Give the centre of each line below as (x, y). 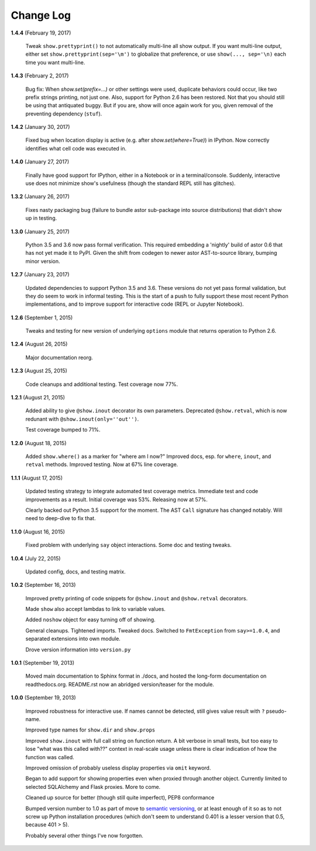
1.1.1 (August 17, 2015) (37, 478)
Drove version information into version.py (78, 650)
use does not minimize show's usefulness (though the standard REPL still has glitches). (130, 183)
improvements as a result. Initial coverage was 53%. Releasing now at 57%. (116, 499)
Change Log (41, 15)
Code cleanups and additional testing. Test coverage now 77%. (102, 384)
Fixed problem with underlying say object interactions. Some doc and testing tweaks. (128, 545)
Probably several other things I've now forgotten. (84, 835)
